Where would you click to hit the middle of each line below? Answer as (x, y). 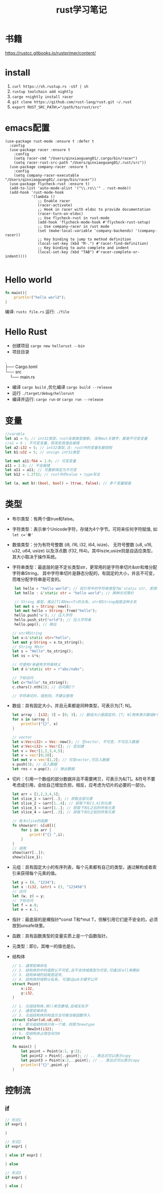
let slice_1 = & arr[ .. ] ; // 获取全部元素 (52, 799)
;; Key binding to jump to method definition (84, 239)
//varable (15, 434)
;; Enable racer (54, 201)
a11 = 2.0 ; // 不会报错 (27, 465)
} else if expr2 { (24, 1155)
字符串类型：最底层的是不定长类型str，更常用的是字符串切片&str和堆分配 (85, 567)
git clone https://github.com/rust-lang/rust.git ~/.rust (72, 102)
